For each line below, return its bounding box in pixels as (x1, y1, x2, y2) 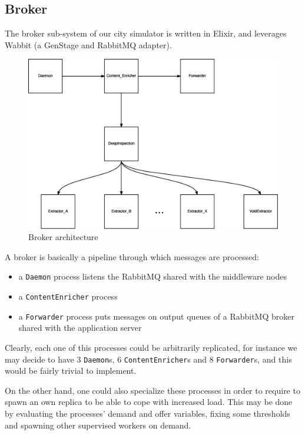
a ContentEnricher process (18, 290, 118, 303)
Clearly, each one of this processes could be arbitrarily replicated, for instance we (5, 341, 297, 353)
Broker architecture (28, 231, 98, 243)
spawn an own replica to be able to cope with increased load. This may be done (5, 396, 293, 408)
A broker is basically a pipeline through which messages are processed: (5, 250, 259, 263)
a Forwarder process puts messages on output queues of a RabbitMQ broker (18, 310, 294, 322)
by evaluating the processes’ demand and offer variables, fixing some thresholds (5, 407, 290, 419)
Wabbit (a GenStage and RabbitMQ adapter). (5, 38, 172, 51)
